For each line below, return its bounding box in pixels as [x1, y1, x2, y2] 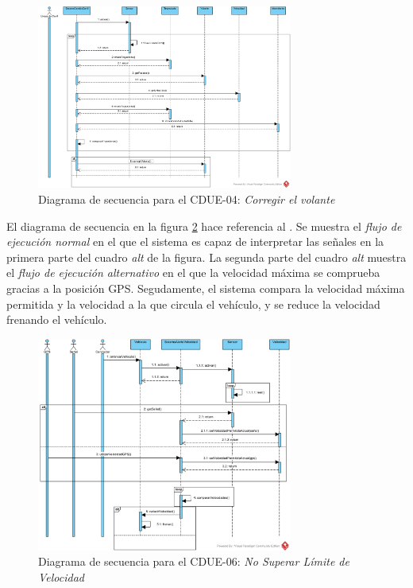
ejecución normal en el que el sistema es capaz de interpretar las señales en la [6, 233, 384, 250]
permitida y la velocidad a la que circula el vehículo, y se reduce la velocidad [6, 295, 380, 312]
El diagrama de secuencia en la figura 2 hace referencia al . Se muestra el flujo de [6, 217, 402, 234]
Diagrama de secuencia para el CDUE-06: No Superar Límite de [38, 553, 349, 570]
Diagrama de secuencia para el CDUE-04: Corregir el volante [38, 191, 335, 208]
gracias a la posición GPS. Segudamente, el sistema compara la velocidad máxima [6, 280, 405, 297]
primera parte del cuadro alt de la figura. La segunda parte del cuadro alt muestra [6, 248, 407, 265]
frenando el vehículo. [6, 311, 107, 328]
